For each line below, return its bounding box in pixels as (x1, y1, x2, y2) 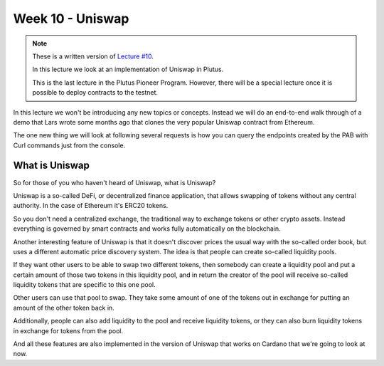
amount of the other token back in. (13, 303, 115, 312)
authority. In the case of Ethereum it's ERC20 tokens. (13, 202, 169, 210)
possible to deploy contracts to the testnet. (32, 88, 159, 97)
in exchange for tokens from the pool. (13, 326, 124, 335)
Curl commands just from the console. (13, 141, 126, 150)
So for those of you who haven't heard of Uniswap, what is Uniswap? (13, 178, 216, 187)
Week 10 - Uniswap (13, 11, 129, 26)
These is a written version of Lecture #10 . (32, 52, 154, 61)
